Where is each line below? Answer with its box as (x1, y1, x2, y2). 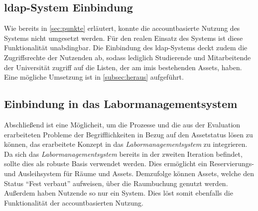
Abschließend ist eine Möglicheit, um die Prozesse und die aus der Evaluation (4, 119, 241, 129)
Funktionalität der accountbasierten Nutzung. (4, 197, 144, 208)
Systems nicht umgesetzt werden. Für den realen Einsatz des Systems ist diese (4, 32, 243, 43)
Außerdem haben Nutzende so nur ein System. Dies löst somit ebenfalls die (4, 188, 233, 198)
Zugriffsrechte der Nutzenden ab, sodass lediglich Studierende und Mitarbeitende (4, 52, 251, 62)
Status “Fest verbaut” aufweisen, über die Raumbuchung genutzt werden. (4, 178, 228, 188)
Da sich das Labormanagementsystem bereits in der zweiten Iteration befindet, (4, 148, 243, 159)
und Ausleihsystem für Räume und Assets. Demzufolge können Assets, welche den (4, 168, 254, 178)
